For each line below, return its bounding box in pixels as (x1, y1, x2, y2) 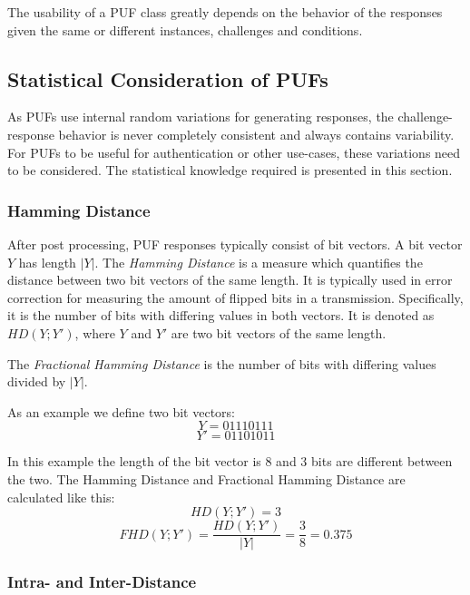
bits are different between (311, 452, 453, 471)
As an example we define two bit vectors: (7, 402, 235, 421)
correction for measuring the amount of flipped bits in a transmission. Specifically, (7, 288, 464, 307)
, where (74, 323, 115, 342)
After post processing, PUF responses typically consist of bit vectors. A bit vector (7, 234, 463, 253)
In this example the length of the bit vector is (7, 452, 261, 471)
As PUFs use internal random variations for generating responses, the (7, 107, 394, 126)
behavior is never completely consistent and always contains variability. (58, 124, 455, 143)
